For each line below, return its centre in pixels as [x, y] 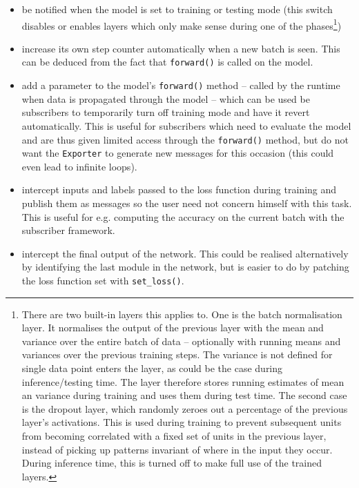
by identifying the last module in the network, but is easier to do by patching [185, 267]
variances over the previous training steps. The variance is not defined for [177, 354]
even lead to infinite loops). [79, 166]
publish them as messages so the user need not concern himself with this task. [187, 203]
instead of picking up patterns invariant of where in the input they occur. [177, 449]
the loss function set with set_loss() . [103, 280]
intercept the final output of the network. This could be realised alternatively [185, 253]
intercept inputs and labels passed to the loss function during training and [179, 189]
